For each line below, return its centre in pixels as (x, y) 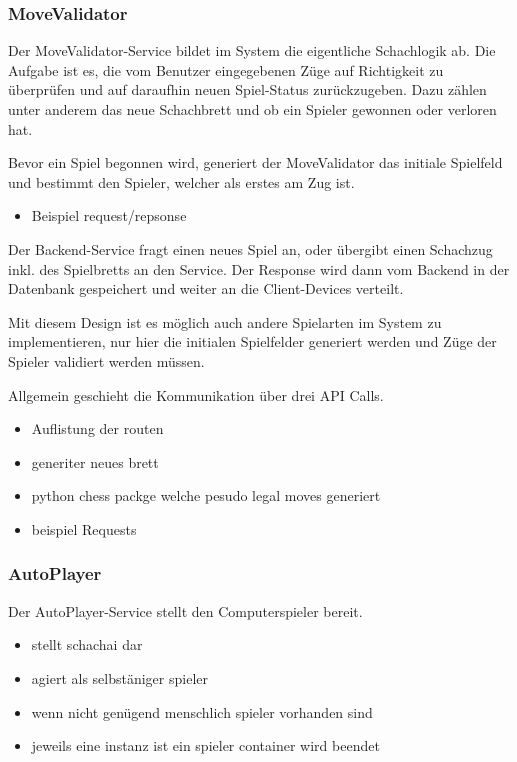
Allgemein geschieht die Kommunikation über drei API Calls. (196, 394)
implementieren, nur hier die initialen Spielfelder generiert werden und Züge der (252, 341)
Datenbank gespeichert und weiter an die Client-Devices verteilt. (206, 288)
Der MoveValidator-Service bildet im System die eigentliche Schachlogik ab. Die (252, 50)
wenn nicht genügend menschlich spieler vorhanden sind (202, 711)
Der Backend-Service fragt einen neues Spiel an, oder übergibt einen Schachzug (250, 248)
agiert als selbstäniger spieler (119, 677)
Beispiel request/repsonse (109, 215)
